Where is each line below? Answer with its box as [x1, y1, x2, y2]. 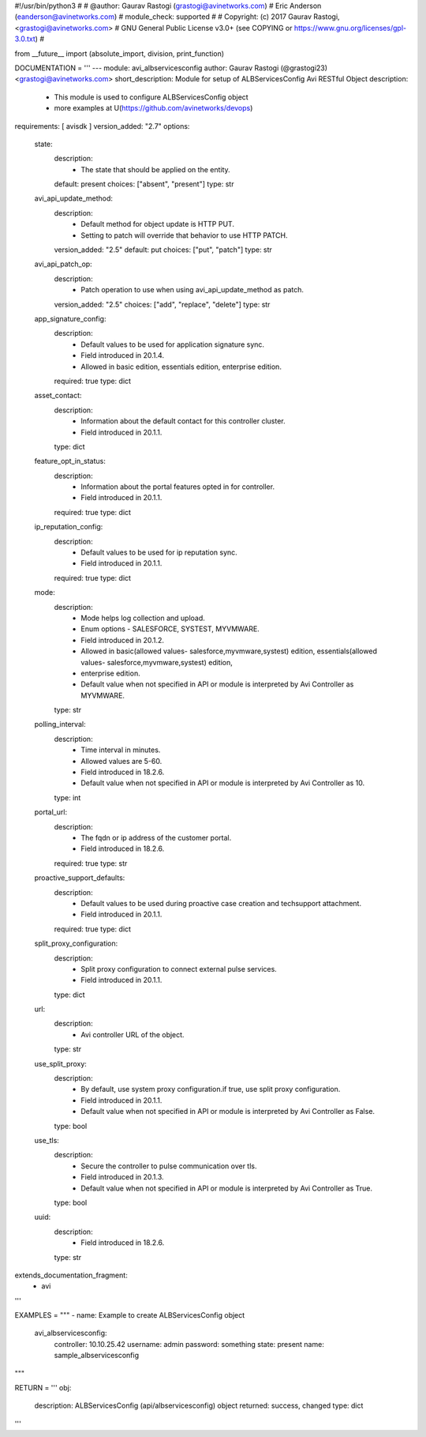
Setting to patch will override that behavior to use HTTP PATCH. [80, 230, 288, 240]
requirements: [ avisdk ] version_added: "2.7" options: [14, 121, 190, 130]
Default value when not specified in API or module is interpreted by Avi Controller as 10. [80, 778, 365, 788]
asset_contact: [34, 391, 82, 401]
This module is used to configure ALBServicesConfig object [54, 92, 248, 102]
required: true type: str [54, 858, 128, 868]
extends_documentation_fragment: [14, 1270, 128, 1280]
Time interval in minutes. [80, 745, 161, 754]
